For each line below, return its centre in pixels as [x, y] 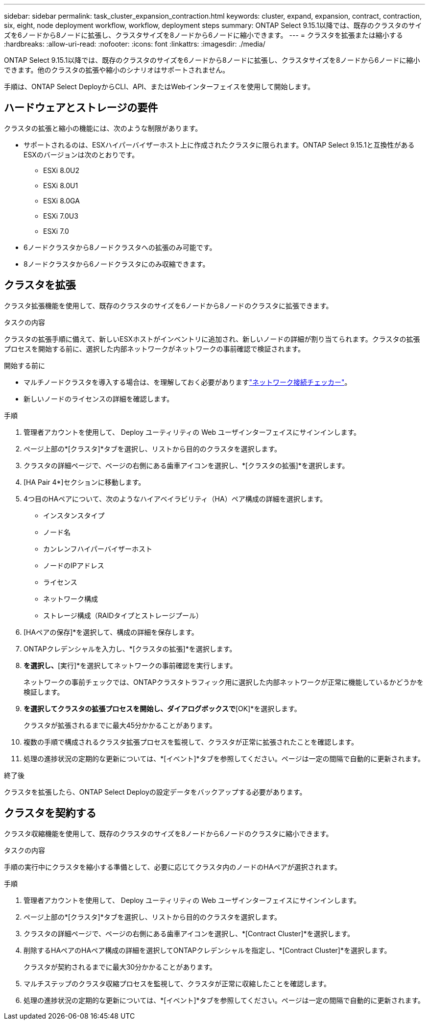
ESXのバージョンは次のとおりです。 [81, 154]
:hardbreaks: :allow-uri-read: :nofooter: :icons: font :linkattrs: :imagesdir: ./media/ [135, 44]
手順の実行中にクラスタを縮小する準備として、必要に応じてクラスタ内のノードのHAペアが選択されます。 [173, 867]
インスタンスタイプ [74, 515]
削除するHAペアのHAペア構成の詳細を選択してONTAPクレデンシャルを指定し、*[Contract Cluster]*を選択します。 [207, 950]
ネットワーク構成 [71, 599]
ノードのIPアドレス [74, 565]
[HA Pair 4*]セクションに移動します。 [84, 482]
